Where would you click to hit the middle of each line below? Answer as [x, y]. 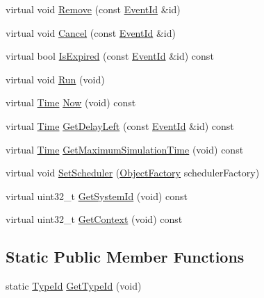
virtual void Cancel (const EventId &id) [91, 32]
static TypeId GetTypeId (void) [74, 286]
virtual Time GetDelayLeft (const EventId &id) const [120, 125]
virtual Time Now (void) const [71, 102]
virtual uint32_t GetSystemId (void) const [97, 196]
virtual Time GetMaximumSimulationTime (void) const [125, 149]
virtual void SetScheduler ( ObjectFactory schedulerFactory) [133, 173]
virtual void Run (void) [55, 79]
